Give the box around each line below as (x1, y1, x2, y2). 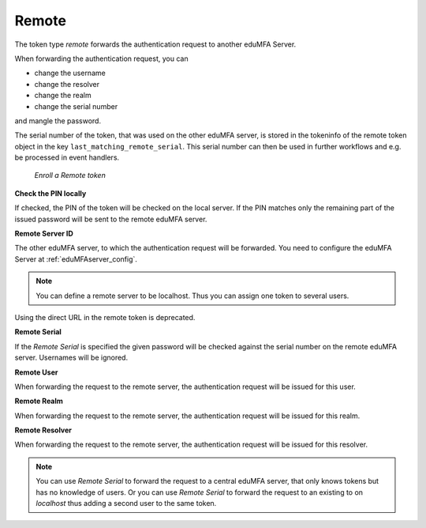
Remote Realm (14, 396, 63, 406)
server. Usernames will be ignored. (14, 353, 129, 363)
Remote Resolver (14, 425, 73, 435)
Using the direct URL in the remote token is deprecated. (14, 312, 196, 322)
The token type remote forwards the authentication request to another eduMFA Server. (14, 40, 297, 49)
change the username (34, 68, 106, 78)
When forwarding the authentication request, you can (14, 54, 189, 63)
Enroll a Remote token (34, 171, 106, 180)
